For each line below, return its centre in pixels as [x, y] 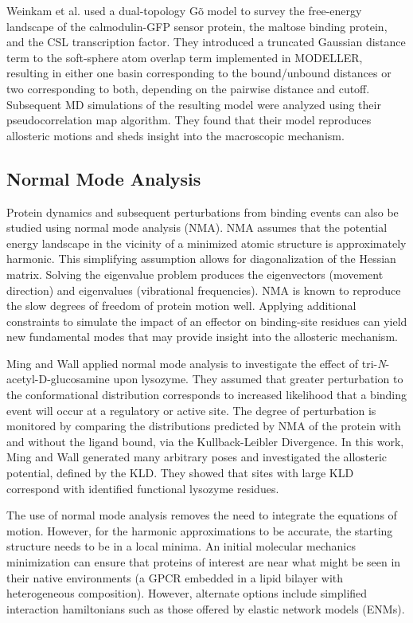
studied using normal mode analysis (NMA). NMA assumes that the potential [197, 227]
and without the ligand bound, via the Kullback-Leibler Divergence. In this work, [205, 441]
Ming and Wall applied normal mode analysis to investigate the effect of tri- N [196, 363]
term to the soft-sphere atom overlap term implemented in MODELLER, [185, 57]
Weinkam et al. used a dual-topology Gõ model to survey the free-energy [184, 10]
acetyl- [23, 379]
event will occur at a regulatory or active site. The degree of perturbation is [191, 410]
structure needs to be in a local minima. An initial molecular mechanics [181, 546]
